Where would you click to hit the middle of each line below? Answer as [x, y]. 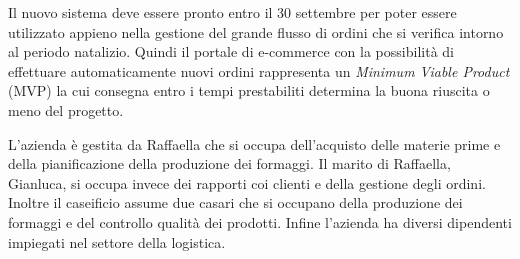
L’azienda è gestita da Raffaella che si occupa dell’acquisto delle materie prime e [254, 143]
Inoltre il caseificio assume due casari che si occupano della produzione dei [235, 202]
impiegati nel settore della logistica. [117, 241]
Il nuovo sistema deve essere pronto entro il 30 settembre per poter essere [232, 12]
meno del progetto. [66, 109]
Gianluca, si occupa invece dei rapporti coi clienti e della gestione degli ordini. [247, 182]
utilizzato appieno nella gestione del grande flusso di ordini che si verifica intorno [256, 31]
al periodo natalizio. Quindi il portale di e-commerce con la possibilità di [231, 51]
